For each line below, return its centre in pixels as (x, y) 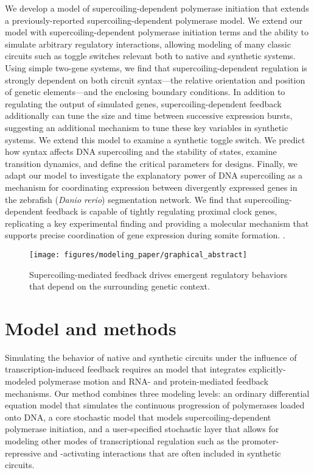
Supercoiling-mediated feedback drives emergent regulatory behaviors (158, 274)
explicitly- (267, 369)
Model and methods (91, 328)
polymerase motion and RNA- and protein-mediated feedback (153, 381)
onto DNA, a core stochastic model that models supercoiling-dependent (138, 417)
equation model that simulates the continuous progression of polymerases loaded (155, 405)
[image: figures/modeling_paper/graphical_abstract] (138, 254)
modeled (20, 381)
